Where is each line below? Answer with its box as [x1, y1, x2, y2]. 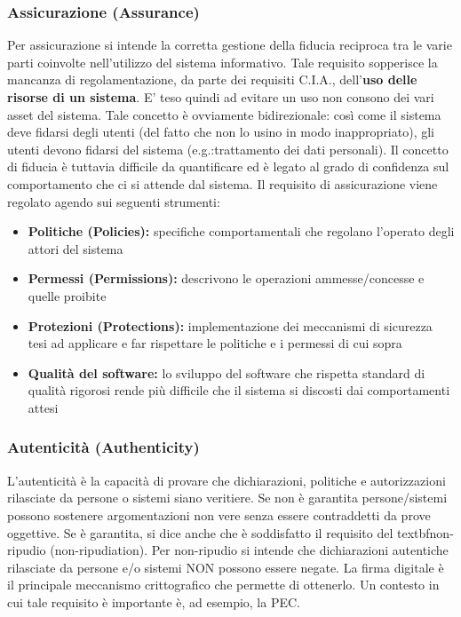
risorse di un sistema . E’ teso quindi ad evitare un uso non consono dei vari [7, 88, 434, 106]
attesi [28, 398, 59, 416]
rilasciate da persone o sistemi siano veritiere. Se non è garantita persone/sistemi [7, 488, 448, 507]
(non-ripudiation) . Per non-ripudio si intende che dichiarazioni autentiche [50, 541, 449, 559]
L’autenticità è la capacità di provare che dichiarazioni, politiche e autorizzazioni [7, 471, 446, 489]
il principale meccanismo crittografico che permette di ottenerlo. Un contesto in [7, 575, 440, 594]
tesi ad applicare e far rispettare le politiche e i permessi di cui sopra [28, 334, 402, 352]
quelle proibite [28, 286, 107, 305]
